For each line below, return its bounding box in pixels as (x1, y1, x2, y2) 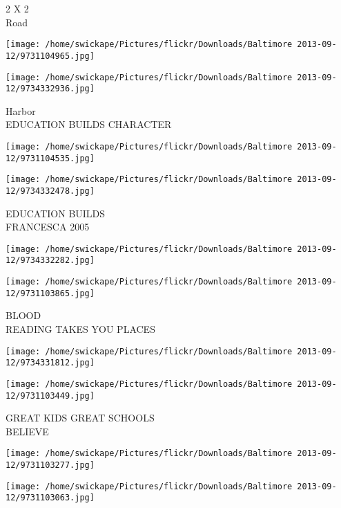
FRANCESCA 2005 (6, 219, 90, 234)
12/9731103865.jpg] (6, 288, 95, 298)
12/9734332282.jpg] (6, 255, 95, 266)
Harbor (6, 103, 36, 118)
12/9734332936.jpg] (6, 84, 95, 94)
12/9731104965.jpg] (6, 51, 95, 61)
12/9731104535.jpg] (6, 153, 95, 163)
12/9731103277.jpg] (6, 460, 95, 471)
